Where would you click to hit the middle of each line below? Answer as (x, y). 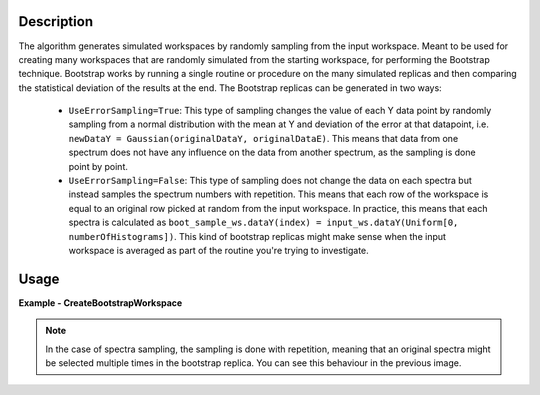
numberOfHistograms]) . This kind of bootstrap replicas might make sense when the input (257, 236)
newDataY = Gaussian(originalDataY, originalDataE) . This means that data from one (263, 138)
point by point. (98, 166)
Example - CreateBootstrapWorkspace (100, 302)
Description (56, 21)
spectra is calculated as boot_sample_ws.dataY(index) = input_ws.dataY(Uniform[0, (263, 222)
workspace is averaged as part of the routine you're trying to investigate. (218, 250)
